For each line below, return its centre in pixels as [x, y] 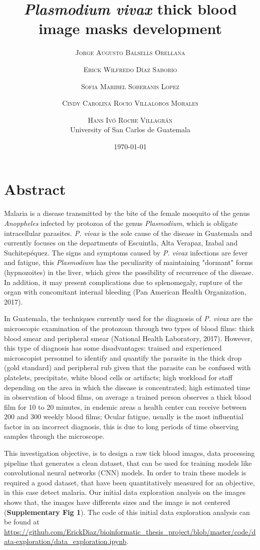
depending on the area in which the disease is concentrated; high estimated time [127, 387]
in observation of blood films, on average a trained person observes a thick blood [128, 397]
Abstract [35, 189]
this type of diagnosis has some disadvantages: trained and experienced [113, 348]
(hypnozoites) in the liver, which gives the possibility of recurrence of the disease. [129, 272]
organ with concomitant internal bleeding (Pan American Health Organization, [125, 292]
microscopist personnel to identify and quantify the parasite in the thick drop [123, 357]
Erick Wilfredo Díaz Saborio [130, 69]
